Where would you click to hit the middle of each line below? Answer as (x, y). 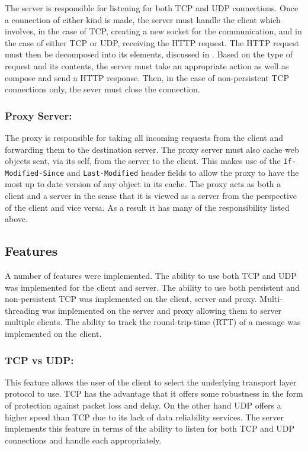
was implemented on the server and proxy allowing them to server (162, 310)
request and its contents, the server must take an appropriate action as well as (147, 65)
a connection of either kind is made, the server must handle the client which (143, 19)
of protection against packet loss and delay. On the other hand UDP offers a (143, 405)
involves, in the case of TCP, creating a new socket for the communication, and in (153, 31)
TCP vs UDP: (39, 360)
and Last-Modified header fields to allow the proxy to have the (183, 172)
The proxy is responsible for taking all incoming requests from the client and (144, 137)
